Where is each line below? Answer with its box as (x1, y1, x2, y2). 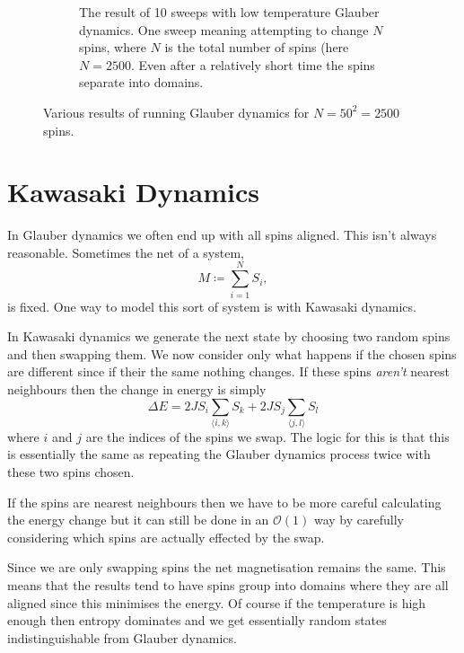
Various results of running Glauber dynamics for (43, 102, 310, 121)
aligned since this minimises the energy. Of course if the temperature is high (7, 593, 426, 612)
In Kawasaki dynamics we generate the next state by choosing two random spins (7, 327, 451, 346)
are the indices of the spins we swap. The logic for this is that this (85, 427, 450, 446)
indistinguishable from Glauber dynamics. (7, 628, 237, 647)
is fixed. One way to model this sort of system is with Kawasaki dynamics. (7, 296, 416, 315)
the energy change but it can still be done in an (7, 510, 269, 529)
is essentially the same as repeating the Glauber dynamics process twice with (7, 445, 431, 463)
